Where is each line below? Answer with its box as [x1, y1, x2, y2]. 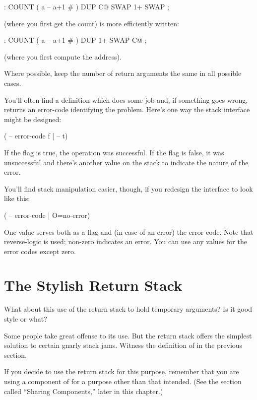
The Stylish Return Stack [4, 275, 183, 295]
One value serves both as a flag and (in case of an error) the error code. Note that [4, 226, 254, 237]
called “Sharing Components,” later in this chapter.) [4, 386, 163, 396]
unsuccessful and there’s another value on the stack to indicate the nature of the [4, 157, 249, 167]
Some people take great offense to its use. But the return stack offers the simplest [4, 330, 252, 340]
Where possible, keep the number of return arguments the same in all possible [4, 68, 242, 78]
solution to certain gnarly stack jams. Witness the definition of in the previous [4, 340, 243, 350]
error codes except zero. [4, 246, 76, 256]
